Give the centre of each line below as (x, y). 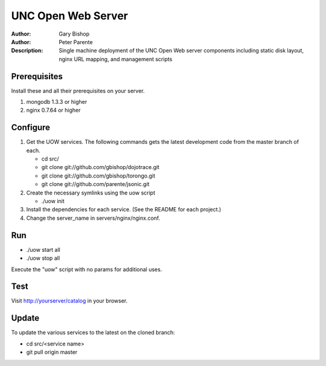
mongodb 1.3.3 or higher (57, 102)
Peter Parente (76, 42)
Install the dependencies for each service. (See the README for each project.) (124, 210)
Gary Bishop (74, 34)
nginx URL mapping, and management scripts (116, 59)
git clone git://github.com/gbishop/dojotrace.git (101, 167)
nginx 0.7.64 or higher (53, 110)
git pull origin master (52, 352)
